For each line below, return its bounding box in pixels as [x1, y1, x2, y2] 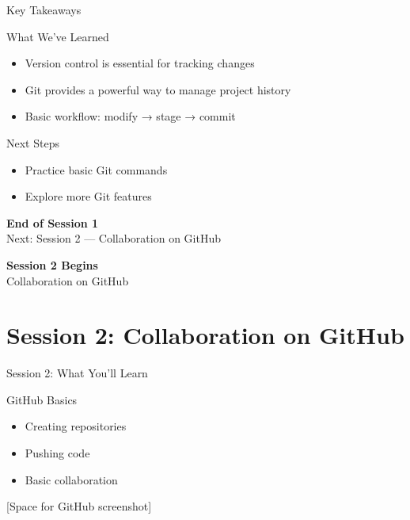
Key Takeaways [6, 2, 82, 17]
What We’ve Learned [6, 28, 109, 44]
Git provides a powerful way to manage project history [25, 81, 291, 97]
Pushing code [25, 445, 90, 461]
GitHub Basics [6, 391, 78, 407]
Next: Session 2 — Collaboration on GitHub [6, 230, 221, 247]
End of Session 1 [6, 214, 99, 231]
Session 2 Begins [6, 256, 98, 273]
